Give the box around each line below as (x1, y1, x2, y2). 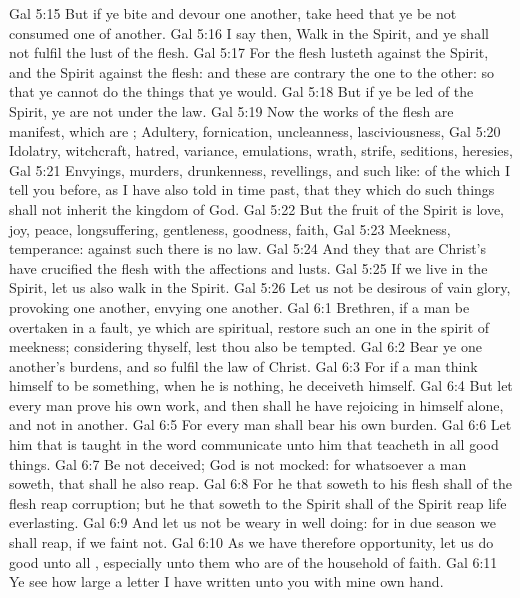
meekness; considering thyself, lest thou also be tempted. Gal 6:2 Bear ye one (9, 336, 482, 357)
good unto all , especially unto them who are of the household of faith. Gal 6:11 (9, 551, 498, 572)
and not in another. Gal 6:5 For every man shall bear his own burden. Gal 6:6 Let (9, 414, 512, 435)
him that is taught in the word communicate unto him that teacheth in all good (9, 434, 499, 455)
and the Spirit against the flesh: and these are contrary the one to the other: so (9, 61, 495, 82)
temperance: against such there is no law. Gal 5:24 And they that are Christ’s (9, 238, 487, 259)
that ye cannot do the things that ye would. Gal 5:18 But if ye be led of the (9, 81, 474, 102)
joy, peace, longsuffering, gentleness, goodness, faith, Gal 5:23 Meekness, (9, 218, 451, 239)
